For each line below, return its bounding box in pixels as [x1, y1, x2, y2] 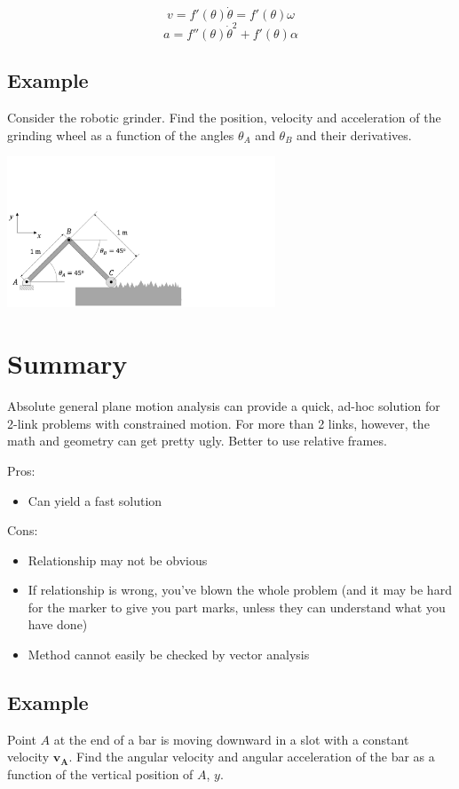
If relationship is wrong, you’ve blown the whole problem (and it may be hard [28, 580, 452, 599]
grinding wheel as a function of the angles [7, 125, 234, 144]
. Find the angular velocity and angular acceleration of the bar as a [68, 747, 435, 766]
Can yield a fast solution [28, 491, 162, 509]
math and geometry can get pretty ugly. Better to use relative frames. [7, 431, 387, 450]
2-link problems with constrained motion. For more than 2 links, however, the [7, 414, 430, 432]
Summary [7, 345, 128, 382]
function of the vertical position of [7, 765, 194, 784]
